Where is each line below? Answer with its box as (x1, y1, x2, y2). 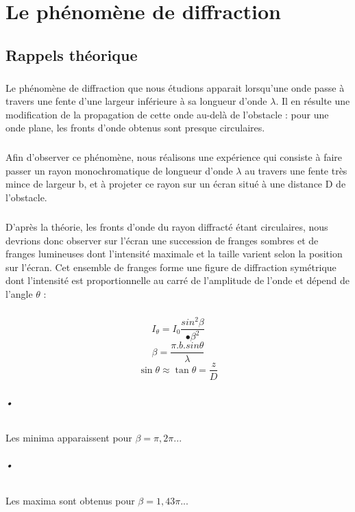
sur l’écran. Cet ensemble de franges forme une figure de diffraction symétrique (5, 259, 336, 274)
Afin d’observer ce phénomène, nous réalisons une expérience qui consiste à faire (5, 150, 343, 164)
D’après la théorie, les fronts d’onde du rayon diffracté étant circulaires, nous (5, 220, 328, 234)
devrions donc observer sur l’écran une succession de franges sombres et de (5, 233, 319, 247)
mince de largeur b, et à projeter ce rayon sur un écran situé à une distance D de (5, 177, 346, 191)
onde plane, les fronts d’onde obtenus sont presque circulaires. (5, 120, 265, 135)
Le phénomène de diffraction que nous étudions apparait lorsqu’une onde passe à (5, 80, 345, 94)
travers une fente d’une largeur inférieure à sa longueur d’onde (5, 94, 267, 108)
